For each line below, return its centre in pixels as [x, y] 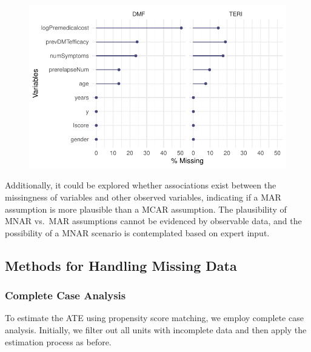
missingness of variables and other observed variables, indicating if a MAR [143, 197]
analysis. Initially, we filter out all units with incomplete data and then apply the [156, 329]
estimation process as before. [58, 341]
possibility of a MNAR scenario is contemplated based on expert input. [137, 232]
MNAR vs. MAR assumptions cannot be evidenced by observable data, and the [153, 221]
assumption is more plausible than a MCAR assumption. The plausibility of [146, 209]
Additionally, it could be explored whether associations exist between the [141, 185]
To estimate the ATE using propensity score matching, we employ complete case [154, 318]
